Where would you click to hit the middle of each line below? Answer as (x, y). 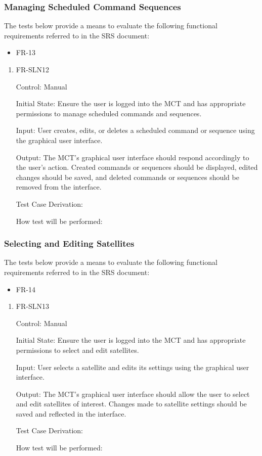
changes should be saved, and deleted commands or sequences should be (127, 177)
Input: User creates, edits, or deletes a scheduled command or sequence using (135, 130)
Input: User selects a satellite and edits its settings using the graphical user (133, 367)
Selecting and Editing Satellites (69, 243)
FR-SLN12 (32, 69)
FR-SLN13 (32, 306)
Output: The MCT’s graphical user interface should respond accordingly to (133, 157)
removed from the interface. (59, 187)
